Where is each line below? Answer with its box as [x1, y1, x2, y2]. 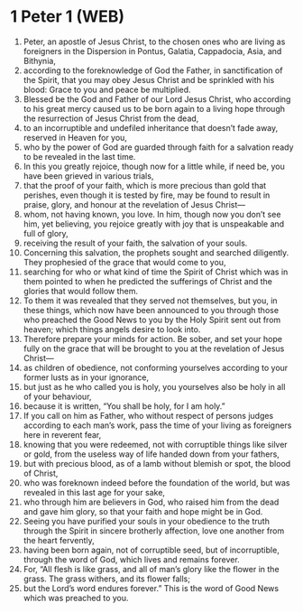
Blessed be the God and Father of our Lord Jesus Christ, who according [23, 93, 291, 105]
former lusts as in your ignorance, [23, 372, 150, 383]
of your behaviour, [23, 391, 92, 402]
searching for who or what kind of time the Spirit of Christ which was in [23, 266, 289, 277]
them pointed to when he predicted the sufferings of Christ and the [23, 275, 273, 286]
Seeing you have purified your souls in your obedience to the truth [23, 515, 270, 526]
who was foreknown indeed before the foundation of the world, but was [23, 477, 290, 488]
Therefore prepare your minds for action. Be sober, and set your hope [23, 333, 283, 344]
